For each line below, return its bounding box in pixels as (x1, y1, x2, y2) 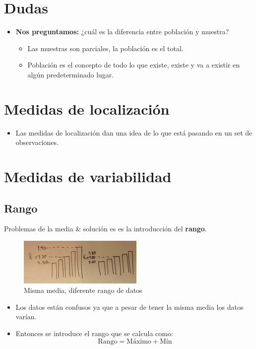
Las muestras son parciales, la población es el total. (27, 43, 184, 53)
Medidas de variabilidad (4, 166, 172, 186)
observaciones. (15, 137, 59, 147)
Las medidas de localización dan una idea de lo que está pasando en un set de (15, 127, 253, 138)
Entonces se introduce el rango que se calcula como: (15, 328, 173, 339)
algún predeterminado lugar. (27, 69, 114, 79)
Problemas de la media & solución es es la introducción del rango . (4, 223, 207, 234)
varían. (15, 311, 37, 322)
